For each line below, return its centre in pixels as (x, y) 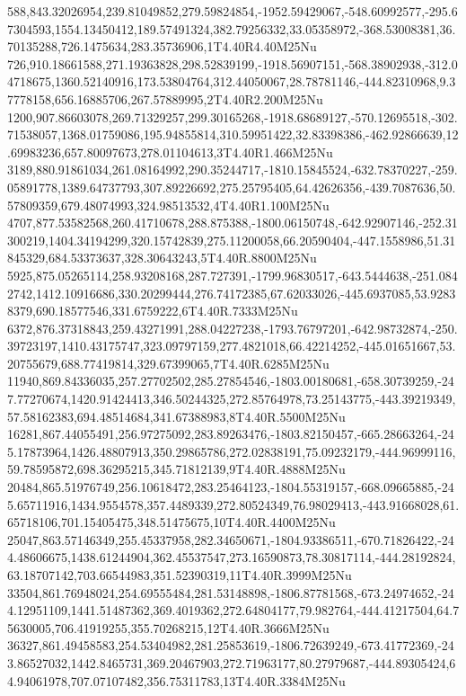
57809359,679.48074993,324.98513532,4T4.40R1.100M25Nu (168, 205)
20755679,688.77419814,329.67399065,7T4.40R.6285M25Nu (168, 363)
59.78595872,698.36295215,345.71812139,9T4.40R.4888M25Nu (176, 469)
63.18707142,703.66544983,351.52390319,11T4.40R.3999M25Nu (180, 575)
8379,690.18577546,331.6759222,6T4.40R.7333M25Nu (153, 311)
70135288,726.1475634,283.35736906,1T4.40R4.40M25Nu (162, 46)
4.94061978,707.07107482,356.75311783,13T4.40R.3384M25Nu (176, 680)
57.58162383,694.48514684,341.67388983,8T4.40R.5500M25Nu (176, 416)
